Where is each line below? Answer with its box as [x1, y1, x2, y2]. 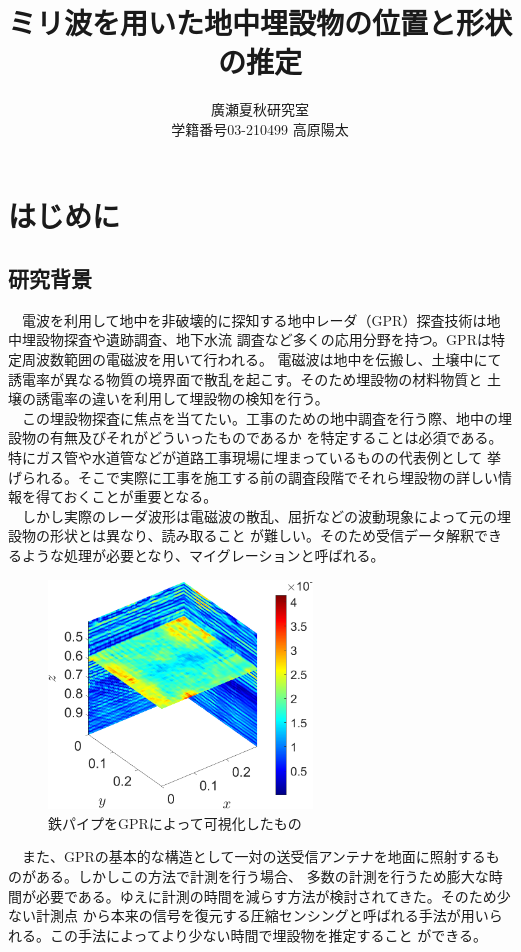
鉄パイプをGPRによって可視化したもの [48, 812, 302, 833]
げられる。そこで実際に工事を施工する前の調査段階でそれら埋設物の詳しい [8, 466, 498, 487]
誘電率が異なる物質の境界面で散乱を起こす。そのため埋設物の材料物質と [8, 368, 483, 389]
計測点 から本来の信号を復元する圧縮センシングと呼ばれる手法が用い [35, 905, 489, 926]
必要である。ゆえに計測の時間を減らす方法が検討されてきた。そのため [35, 885, 497, 906]
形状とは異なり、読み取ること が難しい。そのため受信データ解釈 [49, 525, 475, 546]
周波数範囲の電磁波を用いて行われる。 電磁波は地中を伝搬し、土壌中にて [21, 349, 502, 370]
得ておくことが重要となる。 [35, 486, 218, 507]
